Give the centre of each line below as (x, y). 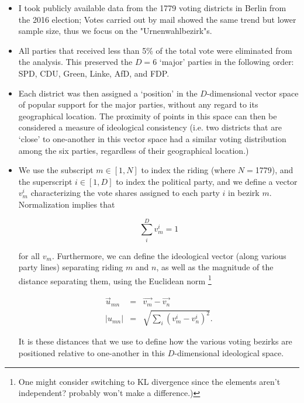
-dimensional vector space (253, 93)
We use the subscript (56, 170)
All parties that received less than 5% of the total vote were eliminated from (155, 50)
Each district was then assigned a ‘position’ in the (108, 93)
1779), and (274, 170)
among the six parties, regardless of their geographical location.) (134, 150)
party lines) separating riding (71, 267)
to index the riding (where (188, 170)
